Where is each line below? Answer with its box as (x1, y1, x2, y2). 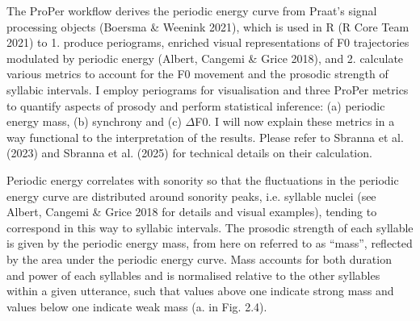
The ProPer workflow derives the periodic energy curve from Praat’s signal (6, 2, 377, 19)
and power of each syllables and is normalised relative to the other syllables (6, 266, 380, 283)
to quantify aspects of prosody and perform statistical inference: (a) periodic (6, 97, 385, 114)
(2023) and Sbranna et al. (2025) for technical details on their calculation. (6, 144, 372, 161)
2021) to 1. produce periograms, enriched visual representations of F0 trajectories (6, 34, 409, 51)
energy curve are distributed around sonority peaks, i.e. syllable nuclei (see (6, 187, 376, 204)
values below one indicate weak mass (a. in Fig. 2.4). (6, 298, 267, 315)
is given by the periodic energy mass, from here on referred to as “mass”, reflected (6, 235, 413, 252)
